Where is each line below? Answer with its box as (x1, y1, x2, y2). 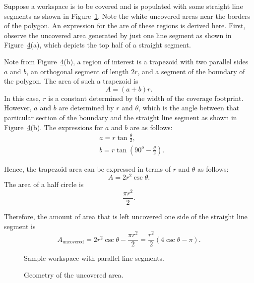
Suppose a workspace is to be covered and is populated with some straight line (4, 1, 243, 11)
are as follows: (129, 122, 173, 132)
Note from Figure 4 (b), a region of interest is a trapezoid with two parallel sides (4, 56, 249, 66)
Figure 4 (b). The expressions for (4, 122, 103, 132)
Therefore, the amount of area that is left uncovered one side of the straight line (4, 211, 248, 221)
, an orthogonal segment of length (26, 66, 129, 76)
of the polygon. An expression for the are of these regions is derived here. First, (4, 20, 246, 31)
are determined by (59, 102, 114, 113)
